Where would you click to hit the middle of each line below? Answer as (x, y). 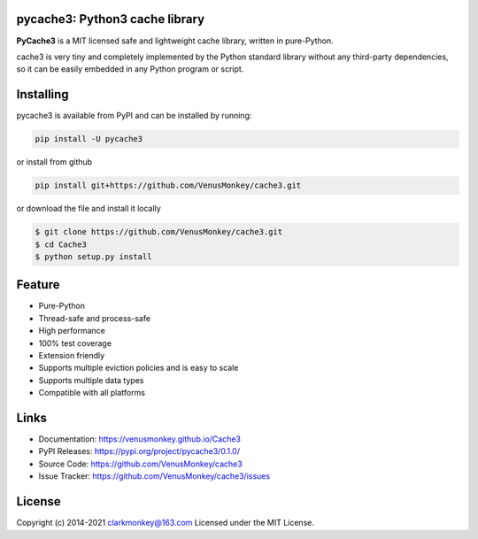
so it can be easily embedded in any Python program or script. (130, 69)
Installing (43, 94)
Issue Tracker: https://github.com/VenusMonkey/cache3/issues (154, 476)
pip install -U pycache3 (89, 139)
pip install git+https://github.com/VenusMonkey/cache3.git (168, 185)
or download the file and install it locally (89, 209)
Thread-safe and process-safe (94, 318)
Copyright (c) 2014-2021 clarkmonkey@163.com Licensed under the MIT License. (165, 523)
